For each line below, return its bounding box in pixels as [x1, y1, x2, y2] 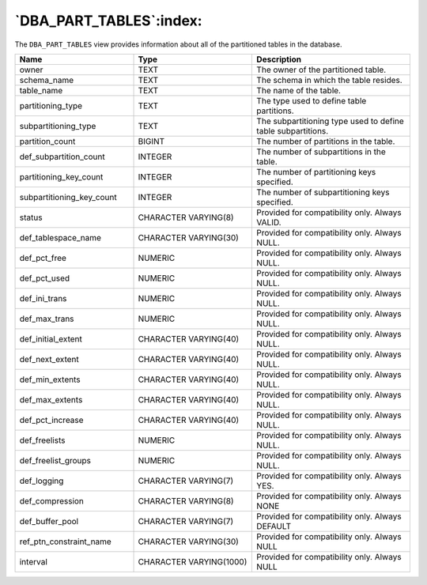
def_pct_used [19, 273, 70, 284]
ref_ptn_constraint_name [19, 536, 112, 547]
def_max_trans [19, 313, 74, 324]
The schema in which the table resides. [256, 74, 402, 85]
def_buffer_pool [19, 515, 79, 526]
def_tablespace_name [19, 232, 102, 243]
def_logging [19, 475, 64, 486]
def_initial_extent [19, 333, 82, 344]
